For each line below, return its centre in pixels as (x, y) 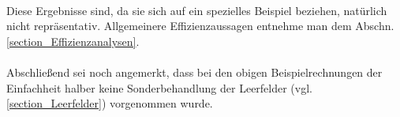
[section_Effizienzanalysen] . (73, 41)
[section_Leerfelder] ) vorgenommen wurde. (110, 103)
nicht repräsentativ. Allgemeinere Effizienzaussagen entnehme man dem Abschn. (200, 26)
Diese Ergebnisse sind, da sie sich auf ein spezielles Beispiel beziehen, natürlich (197, 10)
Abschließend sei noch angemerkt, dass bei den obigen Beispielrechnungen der (194, 72)
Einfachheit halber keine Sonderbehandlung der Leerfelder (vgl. (159, 87)
